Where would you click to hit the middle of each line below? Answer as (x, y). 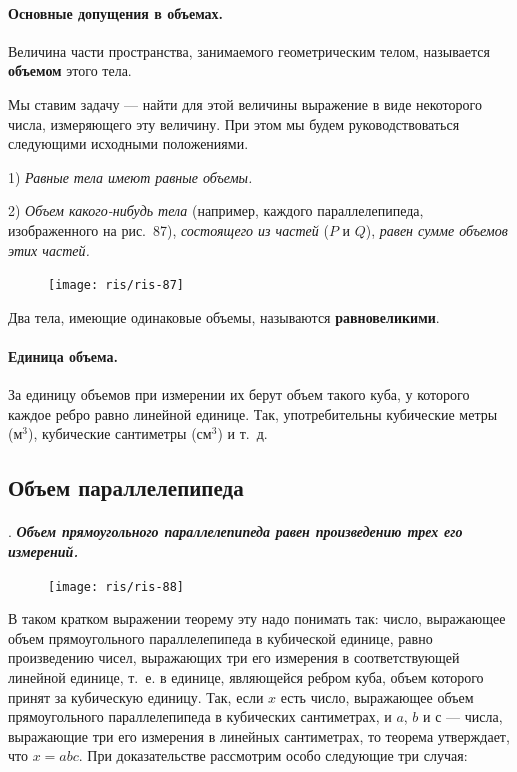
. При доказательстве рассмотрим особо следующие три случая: (273, 755)
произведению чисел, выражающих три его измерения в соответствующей (234, 657)
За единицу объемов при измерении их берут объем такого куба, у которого (239, 394)
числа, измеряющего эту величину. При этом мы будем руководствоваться (234, 123)
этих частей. (49, 249)
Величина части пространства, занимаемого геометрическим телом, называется (249, 50)
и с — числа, (463, 716)
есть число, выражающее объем (377, 696)
